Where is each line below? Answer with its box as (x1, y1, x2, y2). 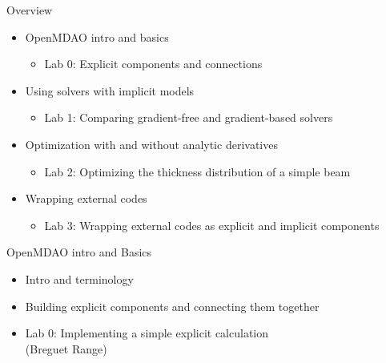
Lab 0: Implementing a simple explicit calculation (25, 325, 269, 341)
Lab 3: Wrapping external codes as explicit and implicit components (44, 216, 380, 233)
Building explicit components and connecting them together (25, 297, 320, 314)
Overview (6, 2, 53, 18)
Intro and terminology (25, 270, 134, 287)
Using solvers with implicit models (25, 82, 195, 99)
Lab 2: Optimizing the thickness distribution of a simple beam (44, 163, 351, 179)
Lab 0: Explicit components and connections (44, 55, 263, 72)
